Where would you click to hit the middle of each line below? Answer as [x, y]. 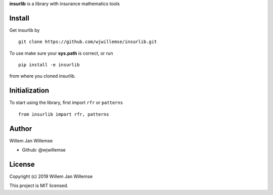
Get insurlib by [25, 30]
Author [21, 129]
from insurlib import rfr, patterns [64, 114]
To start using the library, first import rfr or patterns [66, 103]
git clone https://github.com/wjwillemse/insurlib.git [88, 42]
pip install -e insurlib [49, 65]
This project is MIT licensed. [39, 186]
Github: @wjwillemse [44, 150]
